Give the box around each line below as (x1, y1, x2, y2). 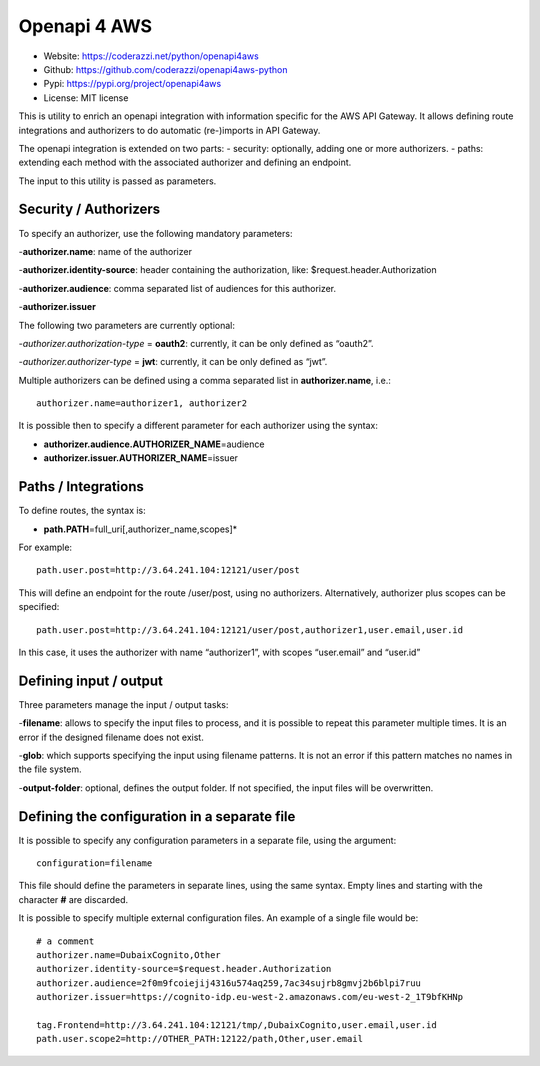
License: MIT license (43, 91, 129, 104)
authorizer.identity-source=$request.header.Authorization (36, 963, 332, 975)
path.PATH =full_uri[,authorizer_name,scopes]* (43, 523, 238, 535)
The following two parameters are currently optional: (18, 319, 235, 331)
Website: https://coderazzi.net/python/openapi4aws (43, 50, 259, 62)
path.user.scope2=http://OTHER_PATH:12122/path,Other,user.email (36, 1033, 364, 1045)
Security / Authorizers (18, 201, 161, 218)
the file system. (18, 763, 82, 775)
